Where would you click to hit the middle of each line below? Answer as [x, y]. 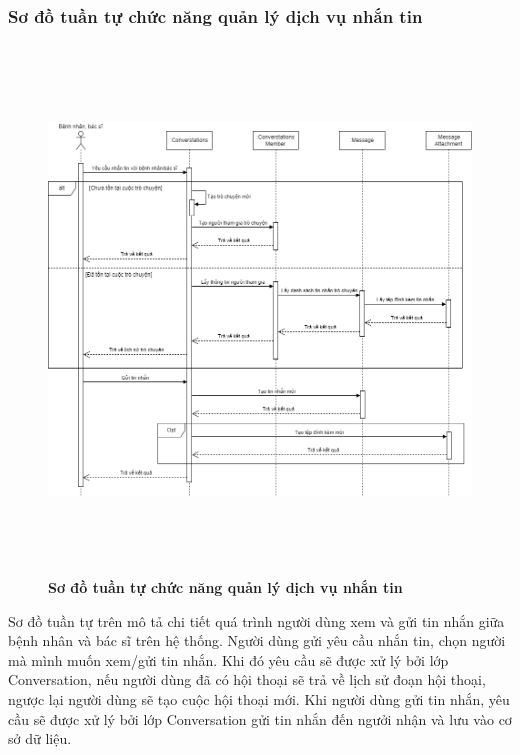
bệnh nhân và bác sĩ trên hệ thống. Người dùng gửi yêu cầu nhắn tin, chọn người [257, 640]
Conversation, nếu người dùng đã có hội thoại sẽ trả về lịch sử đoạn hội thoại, [247, 679]
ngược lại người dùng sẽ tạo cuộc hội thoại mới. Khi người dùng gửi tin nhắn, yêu [259, 698]
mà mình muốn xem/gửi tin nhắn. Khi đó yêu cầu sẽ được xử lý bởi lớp [228, 659]
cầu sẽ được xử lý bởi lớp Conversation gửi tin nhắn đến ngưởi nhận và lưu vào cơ [260, 718]
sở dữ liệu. [40, 738]
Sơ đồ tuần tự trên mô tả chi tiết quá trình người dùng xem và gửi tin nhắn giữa [256, 620]
